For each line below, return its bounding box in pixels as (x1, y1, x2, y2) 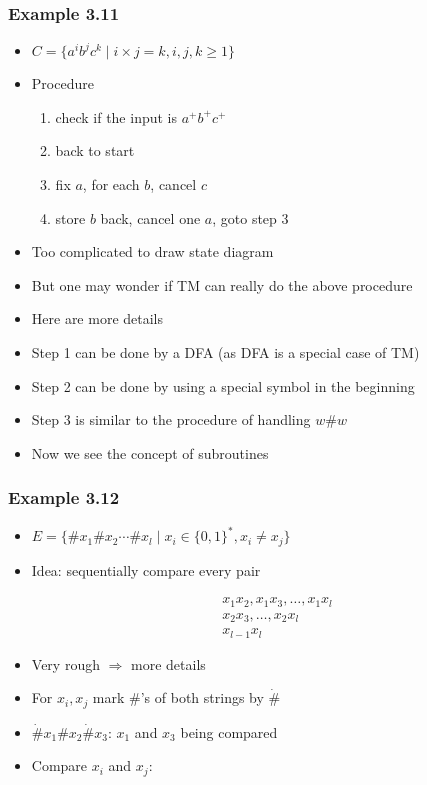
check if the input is (55, 106, 178, 127)
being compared (180, 721, 278, 742)
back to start (55, 140, 135, 161)
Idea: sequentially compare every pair (31, 559, 261, 580)
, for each (82, 174, 140, 194)
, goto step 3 (212, 207, 289, 228)
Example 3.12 (8, 485, 120, 510)
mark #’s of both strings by (92, 687, 264, 708)
